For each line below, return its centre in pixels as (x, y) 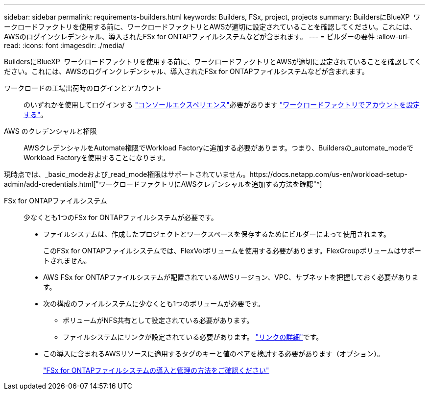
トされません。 (67, 260)
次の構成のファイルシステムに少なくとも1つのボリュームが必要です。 (154, 304)
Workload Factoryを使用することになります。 (96, 158)
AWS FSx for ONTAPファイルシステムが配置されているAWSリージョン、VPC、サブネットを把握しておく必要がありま (231, 277)
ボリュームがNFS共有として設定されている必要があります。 (158, 320)
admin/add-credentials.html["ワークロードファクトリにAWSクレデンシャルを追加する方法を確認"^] (163, 184)
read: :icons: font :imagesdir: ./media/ (64, 45)
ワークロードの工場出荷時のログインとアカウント (83, 88)
